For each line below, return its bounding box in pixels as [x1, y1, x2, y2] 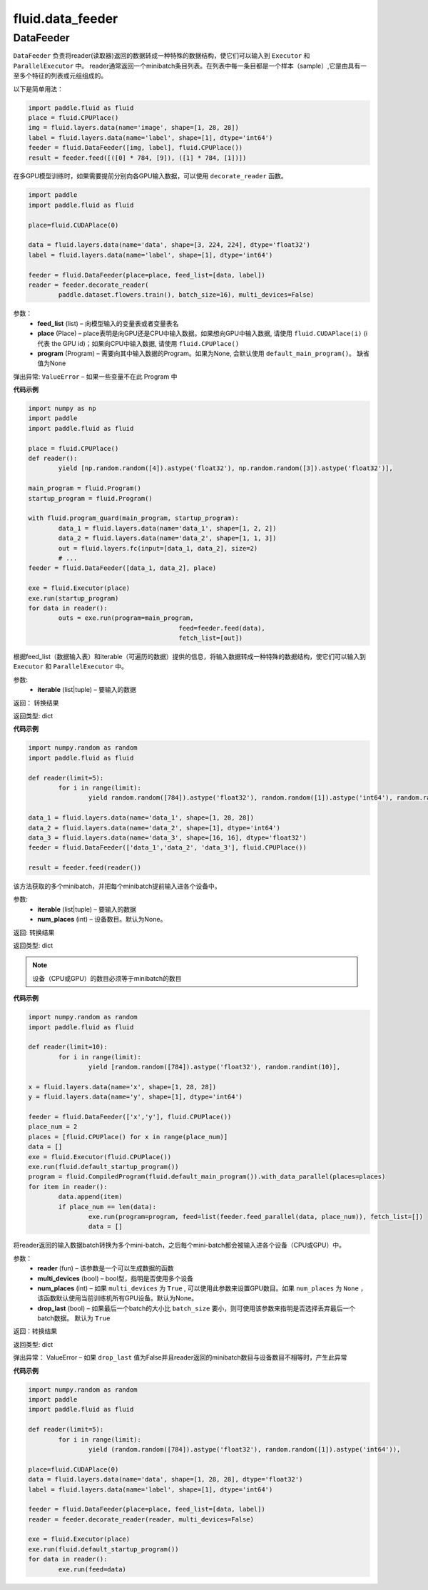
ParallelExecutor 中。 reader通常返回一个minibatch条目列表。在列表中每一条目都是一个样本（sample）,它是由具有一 [13, 61, 367, 70]
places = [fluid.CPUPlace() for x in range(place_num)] [28, 1133, 228, 1141]
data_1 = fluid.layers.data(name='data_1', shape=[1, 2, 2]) [58, 524, 277, 532]
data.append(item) [58, 1193, 123, 1201]
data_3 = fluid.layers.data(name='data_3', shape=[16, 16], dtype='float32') [28, 833, 307, 842]
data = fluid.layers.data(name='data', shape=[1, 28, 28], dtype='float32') [28, 1475, 303, 1484]
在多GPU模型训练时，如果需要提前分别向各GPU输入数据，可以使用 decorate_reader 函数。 [13, 172, 287, 180]
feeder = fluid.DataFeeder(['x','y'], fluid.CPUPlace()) [28, 1113, 232, 1121]
